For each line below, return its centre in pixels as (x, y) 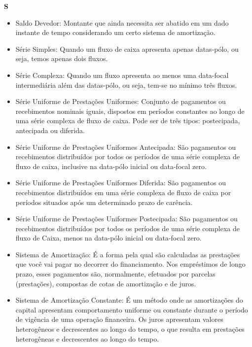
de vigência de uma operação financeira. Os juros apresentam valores (119, 319)
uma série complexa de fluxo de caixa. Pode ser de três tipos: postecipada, (128, 121)
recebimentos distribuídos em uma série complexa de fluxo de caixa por (123, 192)
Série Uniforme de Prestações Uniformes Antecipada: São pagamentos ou (126, 147)
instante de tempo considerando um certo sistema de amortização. (115, 32)
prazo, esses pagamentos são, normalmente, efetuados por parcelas (115, 274)
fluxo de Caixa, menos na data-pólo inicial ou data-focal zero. (108, 238)
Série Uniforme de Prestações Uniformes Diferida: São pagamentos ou (121, 183)
